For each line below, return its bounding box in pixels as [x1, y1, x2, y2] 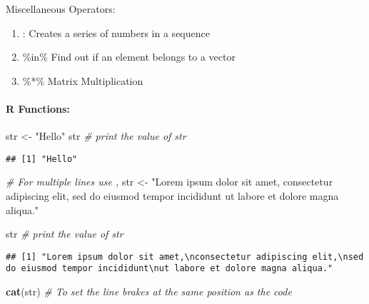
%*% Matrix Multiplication [22, 73, 143, 88]
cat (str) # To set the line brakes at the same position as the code [6, 284, 292, 299]
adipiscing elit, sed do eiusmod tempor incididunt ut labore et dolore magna [6, 188, 339, 203]
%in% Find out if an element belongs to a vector [22, 49, 236, 64]
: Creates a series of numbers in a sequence [22, 25, 210, 40]
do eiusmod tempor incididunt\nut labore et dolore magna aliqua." [6, 263, 333, 274]
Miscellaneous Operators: [6, 1, 116, 16]
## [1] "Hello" [6, 153, 78, 164]
